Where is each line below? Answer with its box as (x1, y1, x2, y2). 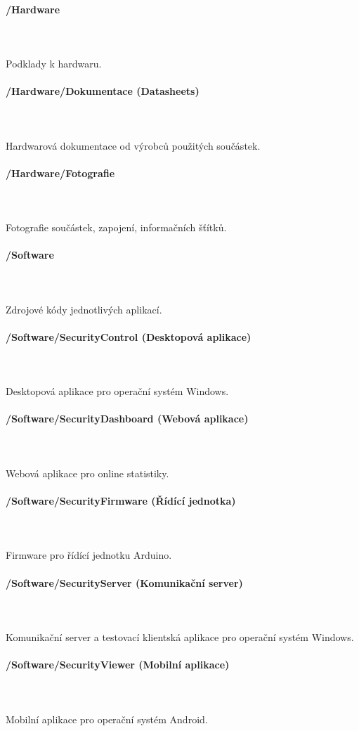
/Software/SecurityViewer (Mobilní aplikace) (6, 657, 230, 672)
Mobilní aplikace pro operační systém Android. (6, 711, 208, 726)
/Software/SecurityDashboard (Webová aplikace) (6, 411, 249, 426)
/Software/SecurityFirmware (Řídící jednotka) (6, 493, 236, 508)
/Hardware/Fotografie (6, 165, 115, 180)
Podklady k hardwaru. (6, 56, 102, 70)
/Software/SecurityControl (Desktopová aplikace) (6, 329, 252, 344)
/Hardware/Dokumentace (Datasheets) (6, 84, 200, 98)
